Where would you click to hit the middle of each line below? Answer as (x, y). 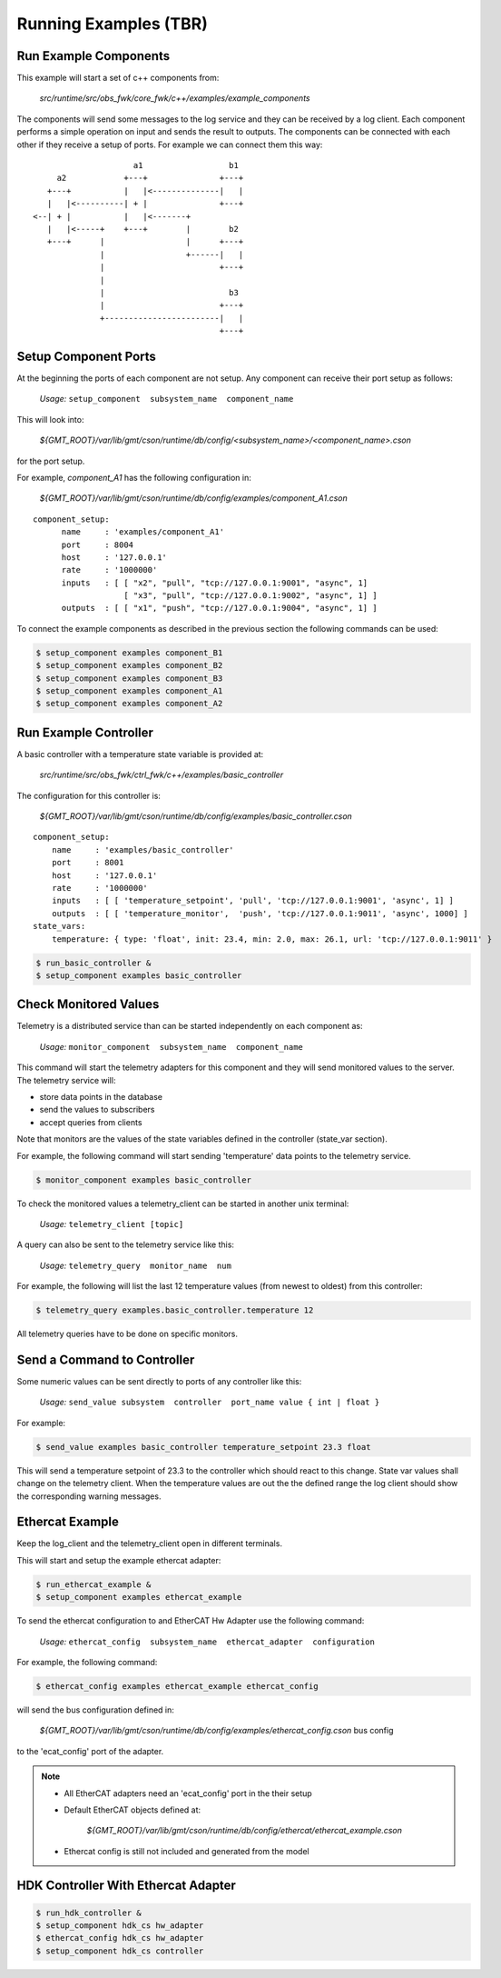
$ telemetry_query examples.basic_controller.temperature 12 (175, 1310)
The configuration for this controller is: (88, 795)
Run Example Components (93, 56)
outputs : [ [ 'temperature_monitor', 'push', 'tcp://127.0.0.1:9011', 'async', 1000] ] (260, 913)
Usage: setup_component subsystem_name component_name (167, 399)
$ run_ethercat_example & (93, 1584)
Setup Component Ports (86, 356)
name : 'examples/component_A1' (143, 532)
